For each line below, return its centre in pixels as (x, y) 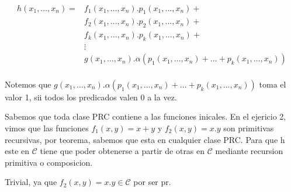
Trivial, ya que (31, 182)
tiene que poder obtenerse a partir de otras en (122, 151)
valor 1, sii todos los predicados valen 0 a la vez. (91, 97)
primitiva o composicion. (49, 162)
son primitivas (249, 128)
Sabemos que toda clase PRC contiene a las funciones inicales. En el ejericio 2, (145, 116)
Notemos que (28, 84)
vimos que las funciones (47, 128)
